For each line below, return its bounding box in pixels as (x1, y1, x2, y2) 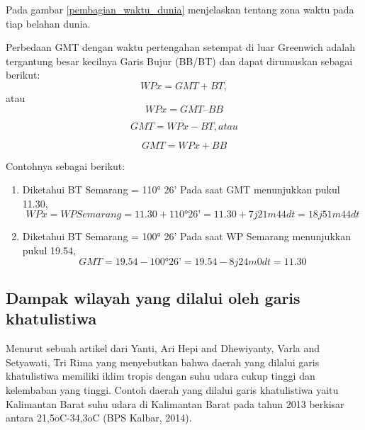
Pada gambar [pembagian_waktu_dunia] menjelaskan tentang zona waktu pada (6, 2, 354, 16)
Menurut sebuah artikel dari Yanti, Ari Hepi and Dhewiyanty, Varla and (6, 341, 320, 356)
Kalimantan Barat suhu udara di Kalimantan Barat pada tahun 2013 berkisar (6, 396, 344, 411)
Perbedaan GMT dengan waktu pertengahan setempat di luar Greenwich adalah (6, 40, 355, 55)
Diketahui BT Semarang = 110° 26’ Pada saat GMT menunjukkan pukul (22, 182, 340, 197)
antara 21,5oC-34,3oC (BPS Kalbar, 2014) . (6, 410, 192, 425)
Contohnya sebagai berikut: (6, 158, 125, 173)
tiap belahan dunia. (6, 16, 91, 30)
